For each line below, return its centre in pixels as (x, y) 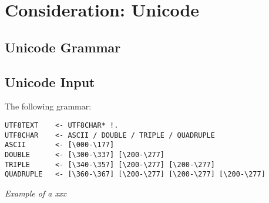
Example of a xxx (36, 193)
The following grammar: (48, 106)
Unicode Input (50, 81)
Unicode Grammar (63, 47)
